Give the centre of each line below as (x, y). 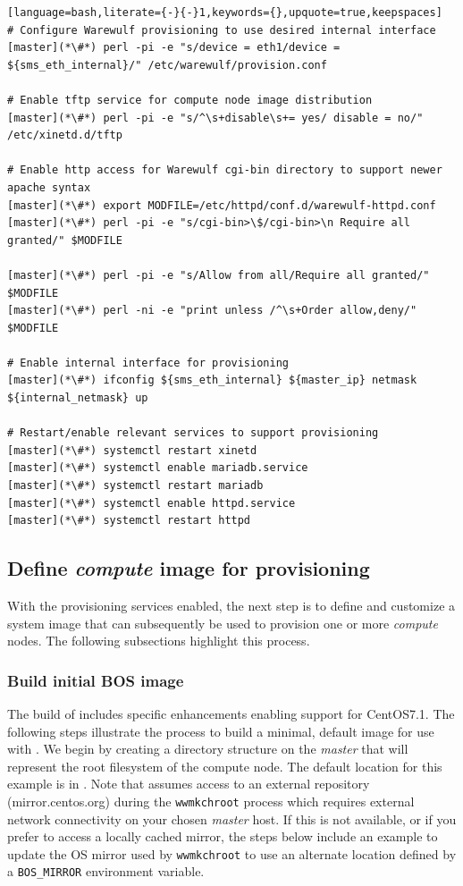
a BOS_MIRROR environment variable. (106, 871)
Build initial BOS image (96, 680)
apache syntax (49, 187)
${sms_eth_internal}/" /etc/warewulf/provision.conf (167, 65)
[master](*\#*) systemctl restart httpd (129, 521)
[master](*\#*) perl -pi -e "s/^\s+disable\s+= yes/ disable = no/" (215, 118)
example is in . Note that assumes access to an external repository (189, 784)
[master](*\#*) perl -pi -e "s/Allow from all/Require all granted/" (219, 275)
